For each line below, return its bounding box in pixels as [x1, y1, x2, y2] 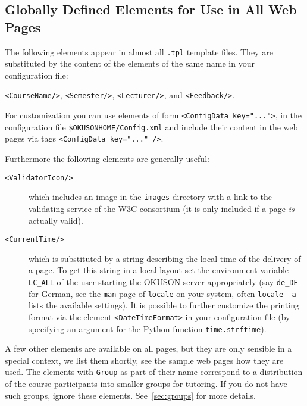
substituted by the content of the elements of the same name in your [5, 57, 255, 70]
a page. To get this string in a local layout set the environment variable [29, 264, 289, 276]
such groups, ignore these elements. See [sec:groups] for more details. [5, 389, 256, 401]
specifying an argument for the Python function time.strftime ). [29, 322, 267, 335]
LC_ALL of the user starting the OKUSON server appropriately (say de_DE [29, 276, 298, 288]
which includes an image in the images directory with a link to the [29, 190, 272, 203]
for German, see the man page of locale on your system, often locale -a [29, 287, 296, 299]
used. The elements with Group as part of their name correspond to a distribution [5, 366, 303, 378]
